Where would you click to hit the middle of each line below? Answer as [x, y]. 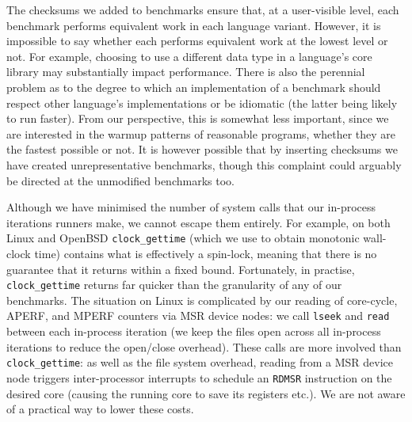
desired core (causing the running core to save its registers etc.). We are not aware [206, 393]
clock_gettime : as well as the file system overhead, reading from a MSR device [200, 362]
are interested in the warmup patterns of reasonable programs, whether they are [201, 133]
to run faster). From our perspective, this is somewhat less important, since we [198, 118]
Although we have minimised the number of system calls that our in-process [191, 207]
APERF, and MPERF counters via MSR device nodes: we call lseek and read [198, 316]
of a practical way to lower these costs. [100, 409]
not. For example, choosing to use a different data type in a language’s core [189, 56]
